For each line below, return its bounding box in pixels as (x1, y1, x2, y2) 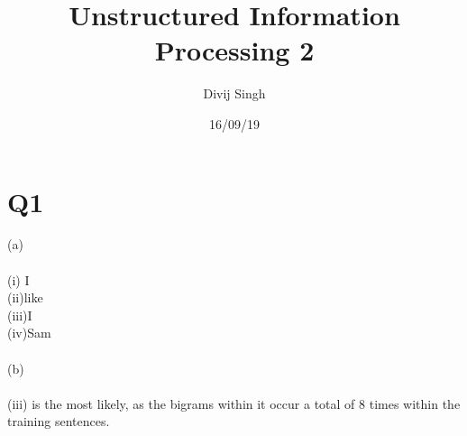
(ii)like (7, 288, 43, 307)
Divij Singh (203, 84, 266, 103)
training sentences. (7, 412, 110, 431)
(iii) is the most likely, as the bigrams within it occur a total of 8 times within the (7, 394, 461, 413)
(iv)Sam (7, 323, 51, 342)
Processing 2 (154, 32, 315, 69)
